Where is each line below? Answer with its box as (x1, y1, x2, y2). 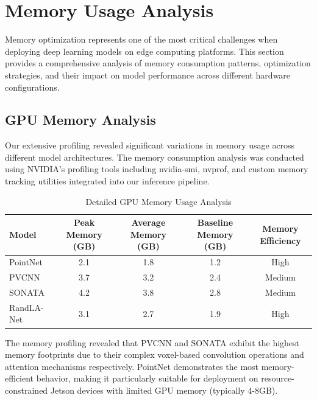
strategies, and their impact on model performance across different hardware (5, 68, 291, 81)
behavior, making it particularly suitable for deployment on (36, 372, 258, 385)
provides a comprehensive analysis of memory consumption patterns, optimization (5, 57, 311, 69)
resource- (261, 372, 294, 385)
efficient (5, 372, 34, 385)
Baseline (197, 216, 233, 229)
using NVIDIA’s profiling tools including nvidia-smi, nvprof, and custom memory (5, 162, 308, 175)
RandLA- (9, 301, 44, 313)
